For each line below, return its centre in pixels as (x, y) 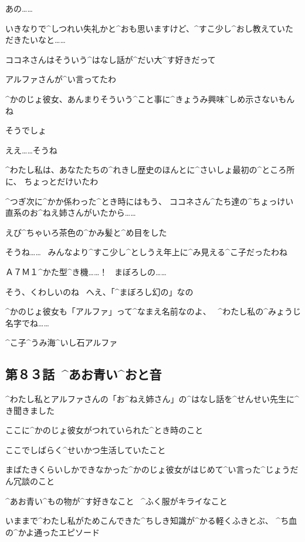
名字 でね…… (27, 322)
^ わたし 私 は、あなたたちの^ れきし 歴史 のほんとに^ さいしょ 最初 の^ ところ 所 (150, 170)
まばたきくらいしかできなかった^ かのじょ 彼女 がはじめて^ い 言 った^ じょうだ (152, 469)
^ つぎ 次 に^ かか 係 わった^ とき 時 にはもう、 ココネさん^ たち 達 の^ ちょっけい (150, 201)
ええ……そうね (31, 150)
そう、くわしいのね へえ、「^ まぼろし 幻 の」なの (99, 291)
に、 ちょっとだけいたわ (52, 181)
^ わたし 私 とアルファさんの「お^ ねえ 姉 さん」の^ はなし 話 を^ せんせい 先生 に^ (152, 399)
